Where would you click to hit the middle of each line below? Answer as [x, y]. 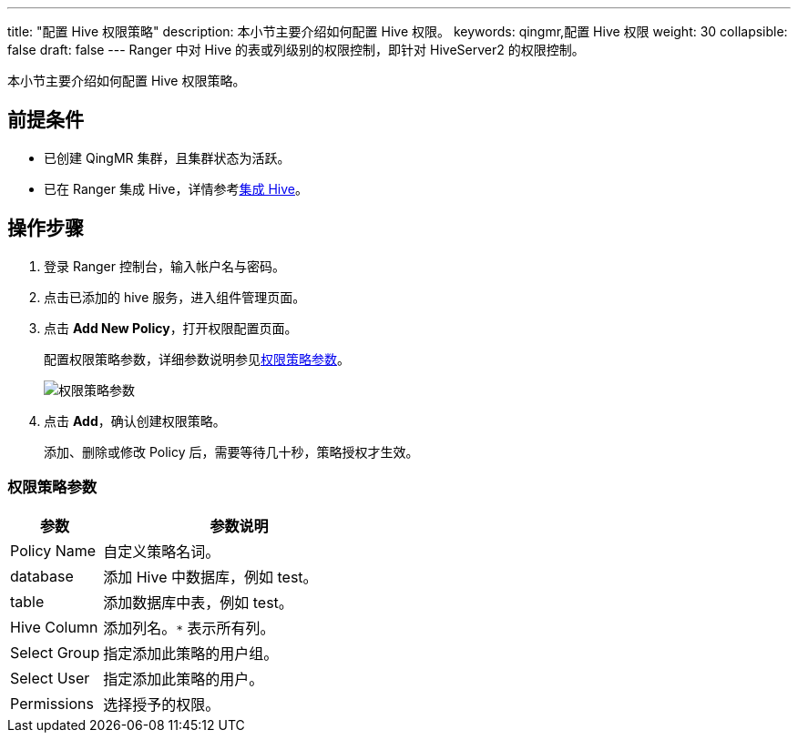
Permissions [52, 704]
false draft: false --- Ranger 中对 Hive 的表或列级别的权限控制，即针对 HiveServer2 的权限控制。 [296, 50]
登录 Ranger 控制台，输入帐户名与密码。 [164, 266]
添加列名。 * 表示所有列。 [189, 628]
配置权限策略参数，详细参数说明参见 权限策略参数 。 [197, 359]
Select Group [55, 653]
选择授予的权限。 [162, 705]
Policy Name [53, 551]
